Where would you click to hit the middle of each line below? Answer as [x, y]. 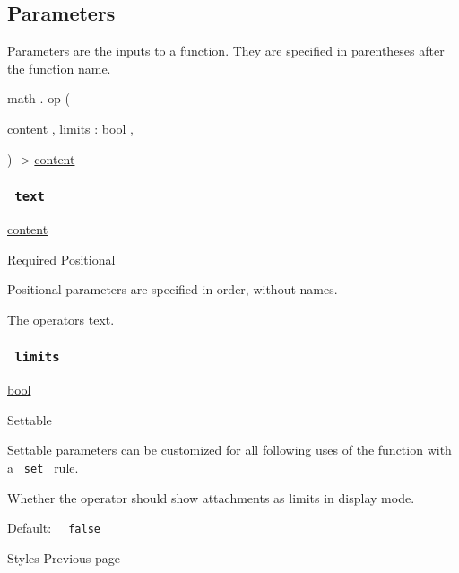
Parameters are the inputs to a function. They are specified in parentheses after [226, 51]
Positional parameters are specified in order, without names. [173, 289]
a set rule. [43, 467]
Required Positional [61, 259]
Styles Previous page [64, 557]
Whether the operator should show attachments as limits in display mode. [211, 497]
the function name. [59, 68]
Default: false [54, 528]
